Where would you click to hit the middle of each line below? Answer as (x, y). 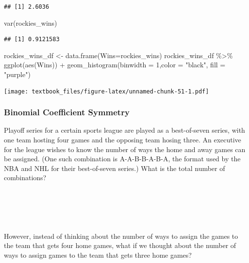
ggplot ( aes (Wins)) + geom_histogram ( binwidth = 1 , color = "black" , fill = (115, 65)
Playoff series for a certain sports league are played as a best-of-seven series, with (124, 130)
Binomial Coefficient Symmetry (67, 112)
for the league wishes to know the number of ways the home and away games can (125, 149)
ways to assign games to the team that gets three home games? (98, 255)
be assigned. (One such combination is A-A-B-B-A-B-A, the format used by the (122, 159)
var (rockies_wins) (31, 23)
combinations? (25, 178)
